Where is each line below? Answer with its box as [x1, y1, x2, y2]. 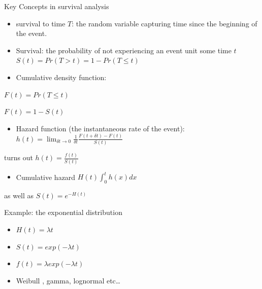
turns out [4, 152, 33, 163]
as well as [4, 190, 34, 200]
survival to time [16, 18, 65, 28]
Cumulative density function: [16, 71, 107, 82]
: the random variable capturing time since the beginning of [72, 18, 257, 28]
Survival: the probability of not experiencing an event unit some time [16, 45, 232, 55]
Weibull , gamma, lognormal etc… [16, 275, 121, 285]
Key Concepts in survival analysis [4, 1, 109, 11]
